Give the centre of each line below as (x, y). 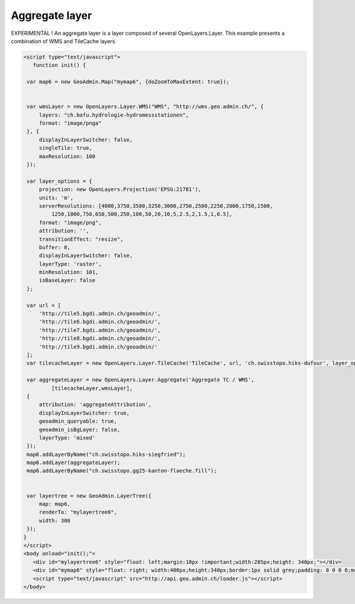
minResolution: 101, (69, 272)
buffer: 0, (55, 247)
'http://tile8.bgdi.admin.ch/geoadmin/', (100, 338)
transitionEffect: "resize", (81, 239)
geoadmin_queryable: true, (78, 421)
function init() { (59, 65)
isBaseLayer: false (67, 280)
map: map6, (55, 504)
